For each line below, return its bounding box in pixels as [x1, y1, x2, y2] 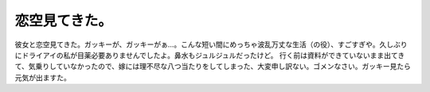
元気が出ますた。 [14, 72, 71, 82]
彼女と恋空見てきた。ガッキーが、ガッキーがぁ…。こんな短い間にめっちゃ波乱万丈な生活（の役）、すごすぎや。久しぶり [14, 40, 408, 49]
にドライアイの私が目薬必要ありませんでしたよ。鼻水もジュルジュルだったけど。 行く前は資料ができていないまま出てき [14, 50, 405, 59]
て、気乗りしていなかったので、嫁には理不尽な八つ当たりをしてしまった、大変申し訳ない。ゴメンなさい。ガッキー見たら [14, 62, 412, 71]
